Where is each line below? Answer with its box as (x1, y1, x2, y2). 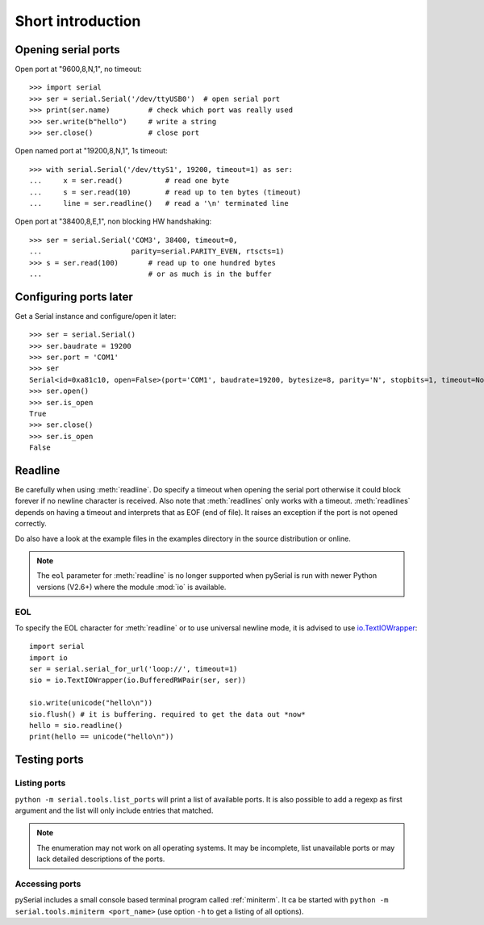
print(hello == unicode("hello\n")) (29, 732, 174, 742)
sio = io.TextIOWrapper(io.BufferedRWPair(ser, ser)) (29, 676, 246, 685)
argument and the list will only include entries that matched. (15, 806, 214, 815)
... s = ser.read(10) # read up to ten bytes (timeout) (29, 187, 302, 197)
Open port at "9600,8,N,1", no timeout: (15, 65, 142, 74)
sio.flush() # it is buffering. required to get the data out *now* (29, 709, 306, 718)
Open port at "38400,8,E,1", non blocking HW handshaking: (15, 216, 212, 226)
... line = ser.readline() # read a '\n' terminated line (29, 199, 290, 207)
